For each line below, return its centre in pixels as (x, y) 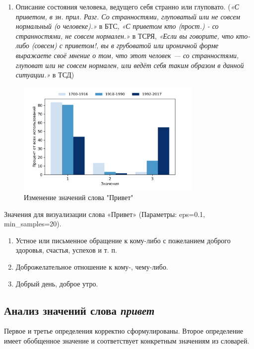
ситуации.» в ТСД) (45, 75)
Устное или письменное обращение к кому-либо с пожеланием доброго (123, 240)
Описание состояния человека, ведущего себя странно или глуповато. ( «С (127, 6)
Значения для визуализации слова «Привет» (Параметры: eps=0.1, (105, 214)
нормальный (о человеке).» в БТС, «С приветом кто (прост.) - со (117, 26)
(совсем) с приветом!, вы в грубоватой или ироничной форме (125, 45)
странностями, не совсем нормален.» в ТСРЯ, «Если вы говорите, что (125, 35)
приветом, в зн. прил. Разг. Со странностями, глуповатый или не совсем (128, 16)
